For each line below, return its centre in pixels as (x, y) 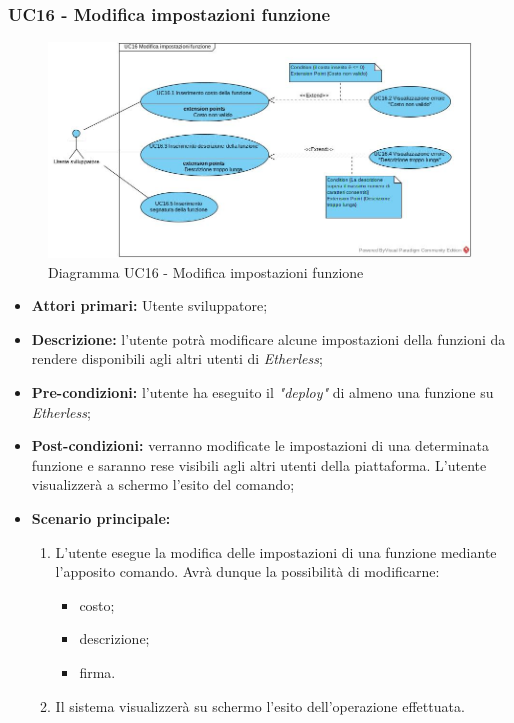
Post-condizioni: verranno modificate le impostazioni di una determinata (260, 445)
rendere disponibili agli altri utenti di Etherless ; (177, 358)
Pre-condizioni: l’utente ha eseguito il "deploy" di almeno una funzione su (262, 392)
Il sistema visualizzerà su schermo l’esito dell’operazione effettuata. (260, 705)
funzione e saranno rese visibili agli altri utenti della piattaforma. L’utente (259, 464)
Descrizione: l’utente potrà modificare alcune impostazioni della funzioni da (268, 338)
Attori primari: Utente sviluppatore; (149, 305)
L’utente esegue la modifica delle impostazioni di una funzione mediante (276, 551)
